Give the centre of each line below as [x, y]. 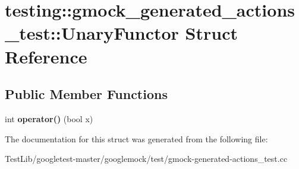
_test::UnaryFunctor [92, 33]
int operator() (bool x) [49, 118]
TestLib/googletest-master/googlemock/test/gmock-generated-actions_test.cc [146, 159]
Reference [46, 56]
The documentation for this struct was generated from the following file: [136, 138]
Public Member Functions [86, 94]
